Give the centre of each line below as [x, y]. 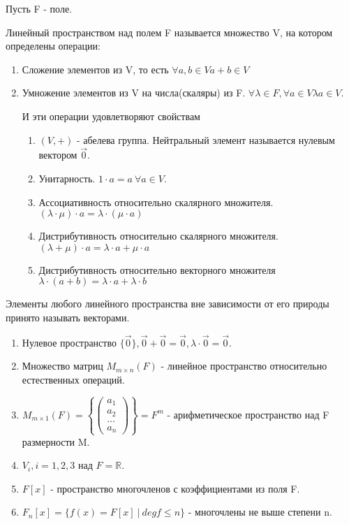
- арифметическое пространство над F [248, 414]
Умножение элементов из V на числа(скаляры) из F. [134, 93]
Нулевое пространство [69, 342]
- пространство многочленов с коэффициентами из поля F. [175, 488]
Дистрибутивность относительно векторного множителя [157, 269]
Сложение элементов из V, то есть [95, 69]
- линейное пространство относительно [244, 366]
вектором [58, 155]
